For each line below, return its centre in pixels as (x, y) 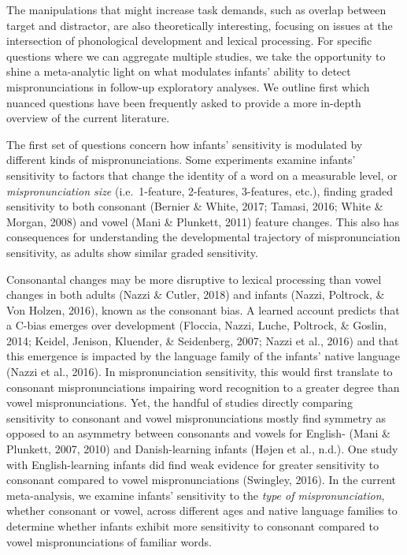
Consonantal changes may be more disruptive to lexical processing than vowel (194, 279)
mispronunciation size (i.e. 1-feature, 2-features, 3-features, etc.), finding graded (200, 190)
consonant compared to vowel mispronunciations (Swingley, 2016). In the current (202, 480)
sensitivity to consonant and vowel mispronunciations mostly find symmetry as (196, 417)
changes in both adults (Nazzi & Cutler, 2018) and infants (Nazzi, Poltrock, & (196, 294)
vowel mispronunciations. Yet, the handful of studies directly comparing (179, 402)
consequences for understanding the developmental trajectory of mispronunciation (203, 237)
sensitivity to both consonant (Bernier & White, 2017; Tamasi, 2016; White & (195, 206)
